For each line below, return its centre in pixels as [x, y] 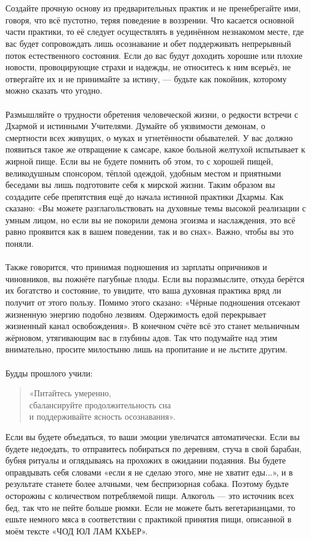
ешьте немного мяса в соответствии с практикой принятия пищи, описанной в [149, 519]
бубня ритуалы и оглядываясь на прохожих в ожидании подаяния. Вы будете [146, 460]
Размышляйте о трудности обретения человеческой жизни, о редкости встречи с [152, 114]
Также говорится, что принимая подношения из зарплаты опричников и [136, 267]
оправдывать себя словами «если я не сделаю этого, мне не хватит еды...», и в [149, 472]
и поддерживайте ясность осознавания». [102, 416]
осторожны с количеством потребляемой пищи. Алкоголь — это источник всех [150, 495]
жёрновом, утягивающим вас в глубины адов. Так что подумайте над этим [141, 337]
